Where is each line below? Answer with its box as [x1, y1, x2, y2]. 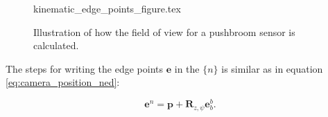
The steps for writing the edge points [6, 61, 164, 75]
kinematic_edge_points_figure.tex [33, 1, 181, 15]
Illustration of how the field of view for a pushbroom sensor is [33, 24, 295, 39]
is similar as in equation [221, 61, 323, 75]
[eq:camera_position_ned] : [6, 75, 120, 89]
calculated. [33, 38, 79, 53]
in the [174, 61, 200, 75]
